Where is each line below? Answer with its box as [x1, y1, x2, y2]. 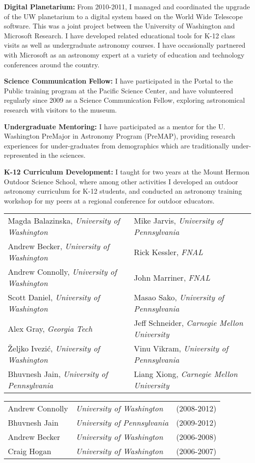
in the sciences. [40, 150, 86, 160]
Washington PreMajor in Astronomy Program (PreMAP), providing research [4, 131, 235, 141]
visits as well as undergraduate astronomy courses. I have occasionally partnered [4, 40, 246, 50]
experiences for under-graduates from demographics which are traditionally [4, 140, 229, 150]
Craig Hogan [8, 445, 51, 457]
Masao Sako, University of [134, 291, 224, 303]
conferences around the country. [4, 59, 100, 69]
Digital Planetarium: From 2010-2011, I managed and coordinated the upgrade [4, 1, 250, 11]
